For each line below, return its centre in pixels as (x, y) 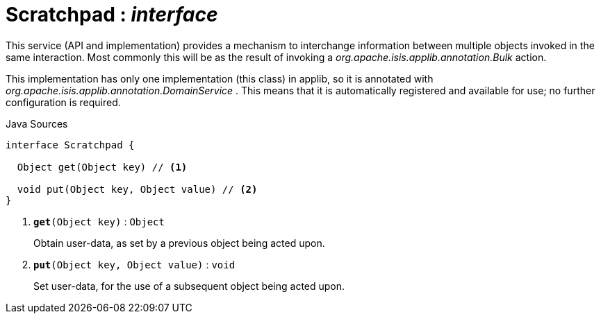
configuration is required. (63, 102)
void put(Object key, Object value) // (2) (137, 189)
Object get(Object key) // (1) (102, 167)
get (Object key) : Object (99, 221)
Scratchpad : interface (112, 15)
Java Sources (37, 123)
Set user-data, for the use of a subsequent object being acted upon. (189, 286)
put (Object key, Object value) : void (134, 264)
